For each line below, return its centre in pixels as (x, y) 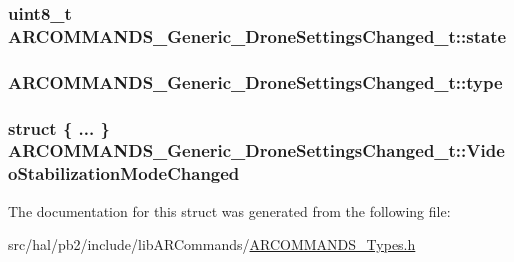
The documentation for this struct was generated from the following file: (229, 210)
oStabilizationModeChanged (124, 173)
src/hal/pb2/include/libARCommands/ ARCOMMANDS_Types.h (212, 244)
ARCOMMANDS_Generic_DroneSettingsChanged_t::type (255, 81)
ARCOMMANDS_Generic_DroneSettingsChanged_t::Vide (256, 150)
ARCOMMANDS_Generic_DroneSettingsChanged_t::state (257, 35)
